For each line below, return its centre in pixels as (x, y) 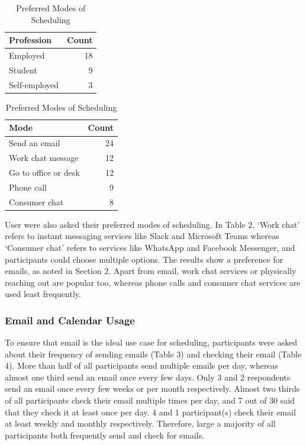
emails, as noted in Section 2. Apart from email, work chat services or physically (151, 271)
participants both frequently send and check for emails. (105, 435)
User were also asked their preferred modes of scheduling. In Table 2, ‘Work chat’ (152, 224)
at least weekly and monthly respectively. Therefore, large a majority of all (140, 423)
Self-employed (34, 84)
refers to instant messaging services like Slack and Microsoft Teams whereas (142, 236)
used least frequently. (43, 294)
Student (23, 70)
